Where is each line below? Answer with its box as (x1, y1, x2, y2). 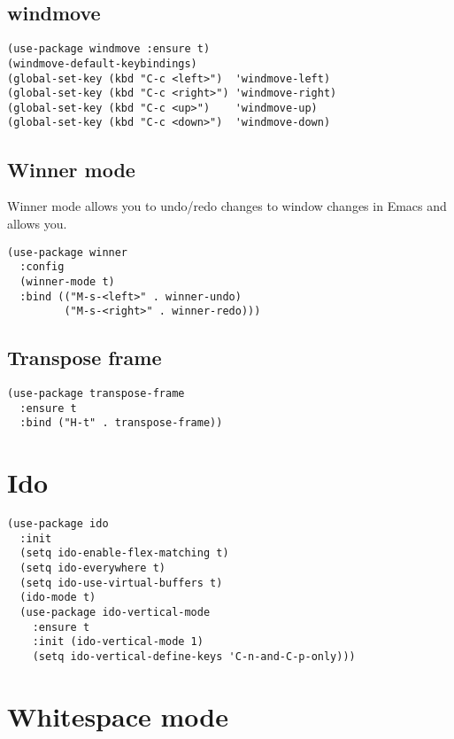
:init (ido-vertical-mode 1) (32, 635, 204, 649)
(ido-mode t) (19, 591, 96, 604)
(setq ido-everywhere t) (19, 562, 165, 575)
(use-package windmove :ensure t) (7, 43, 211, 56)
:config (19, 261, 65, 274)
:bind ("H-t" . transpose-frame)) (19, 416, 223, 430)
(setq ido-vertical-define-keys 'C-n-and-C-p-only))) (32, 650, 356, 664)
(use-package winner (7, 245, 128, 259)
